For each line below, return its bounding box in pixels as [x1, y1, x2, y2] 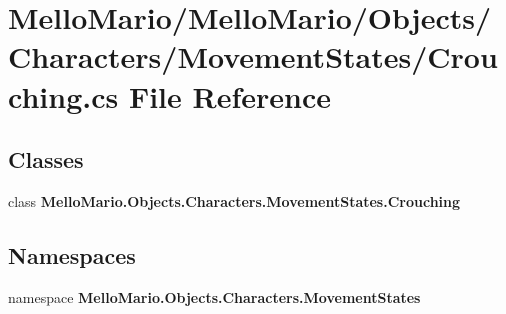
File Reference [128, 75, 332, 116]
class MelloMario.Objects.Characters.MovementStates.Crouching [8, 190, 461, 211]
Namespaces [8, 239, 136, 270]
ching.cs [8, 75, 119, 116]
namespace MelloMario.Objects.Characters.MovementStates [8, 286, 421, 307]
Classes [8, 144, 84, 175]
